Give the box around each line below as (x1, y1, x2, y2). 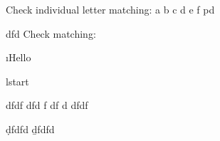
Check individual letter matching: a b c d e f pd (6, 2, 215, 16)
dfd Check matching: (6, 26, 96, 41)
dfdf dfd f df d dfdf (6, 98, 88, 113)
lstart (6, 73, 29, 88)
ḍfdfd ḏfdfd (6, 121, 55, 136)
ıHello (6, 50, 31, 65)
